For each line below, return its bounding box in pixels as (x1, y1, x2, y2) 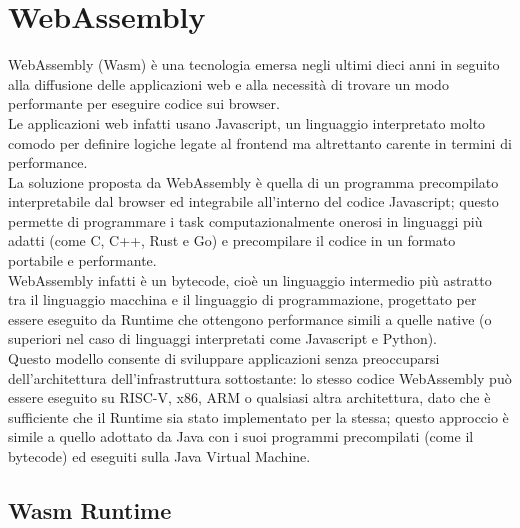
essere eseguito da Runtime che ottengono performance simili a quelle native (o (8, 308, 492, 329)
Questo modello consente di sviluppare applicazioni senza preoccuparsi (8, 348, 440, 369)
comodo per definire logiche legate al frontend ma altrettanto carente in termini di (8, 132, 512, 153)
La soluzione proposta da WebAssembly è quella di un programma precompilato (8, 171, 499, 192)
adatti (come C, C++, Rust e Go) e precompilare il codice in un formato (8, 230, 456, 251)
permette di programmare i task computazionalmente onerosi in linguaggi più (8, 210, 483, 231)
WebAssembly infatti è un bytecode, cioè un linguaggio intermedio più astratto (8, 269, 492, 290)
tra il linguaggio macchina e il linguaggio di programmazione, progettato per (8, 289, 477, 310)
